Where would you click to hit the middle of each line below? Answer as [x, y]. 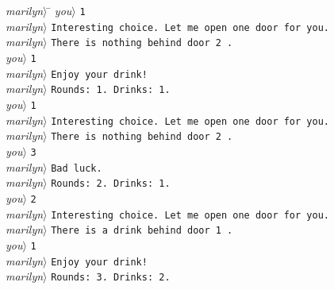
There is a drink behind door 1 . [142, 231]
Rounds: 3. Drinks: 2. [111, 278]
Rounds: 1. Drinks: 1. [111, 90]
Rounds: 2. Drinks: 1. [111, 184]
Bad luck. [77, 168]
